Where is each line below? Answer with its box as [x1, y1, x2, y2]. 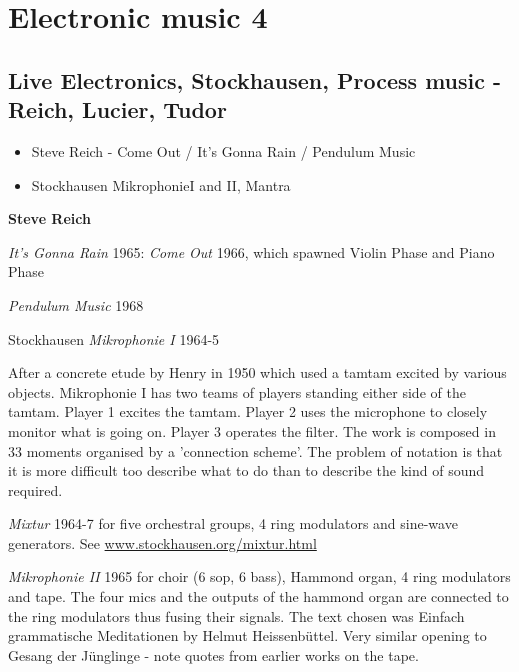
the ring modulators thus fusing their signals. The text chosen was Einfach [8, 605, 465, 626]
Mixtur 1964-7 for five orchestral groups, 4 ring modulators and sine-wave [8, 513, 458, 534]
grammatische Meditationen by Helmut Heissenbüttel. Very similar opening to [8, 625, 487, 646]
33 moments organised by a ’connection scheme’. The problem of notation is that [8, 440, 503, 461]
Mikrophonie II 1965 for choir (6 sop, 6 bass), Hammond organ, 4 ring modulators [8, 566, 511, 587]
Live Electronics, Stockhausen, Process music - [8, 64, 502, 95]
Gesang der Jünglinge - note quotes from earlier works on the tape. [8, 644, 419, 665]
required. [8, 479, 63, 500]
